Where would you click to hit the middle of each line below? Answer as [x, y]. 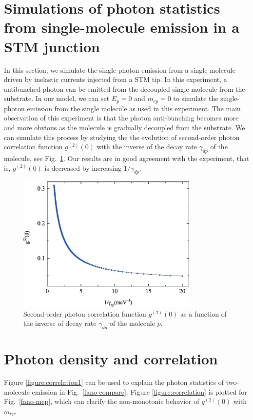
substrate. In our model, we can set [57, 98]
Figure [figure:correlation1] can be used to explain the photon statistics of [114, 382]
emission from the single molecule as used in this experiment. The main [134, 108]
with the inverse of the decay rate [147, 147]
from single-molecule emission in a [122, 27]
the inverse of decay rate [60, 323]
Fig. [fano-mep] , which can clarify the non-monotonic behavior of [102, 401]
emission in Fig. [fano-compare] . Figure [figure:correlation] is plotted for [139, 391]
